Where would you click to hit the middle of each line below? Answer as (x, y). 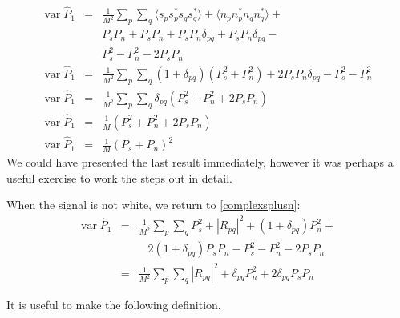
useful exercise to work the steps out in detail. (119, 177)
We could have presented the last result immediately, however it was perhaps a (200, 161)
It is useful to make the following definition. (114, 305)
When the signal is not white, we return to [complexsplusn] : (154, 205)
